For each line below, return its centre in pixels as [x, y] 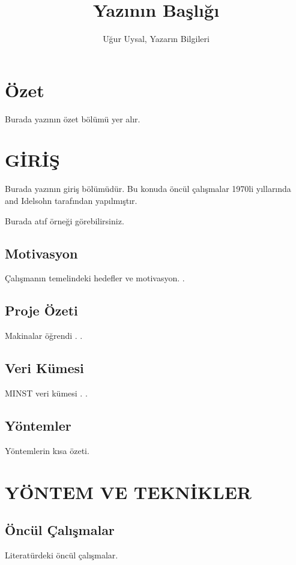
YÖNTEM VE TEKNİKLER [128, 492]
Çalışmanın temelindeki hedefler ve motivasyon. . [95, 278]
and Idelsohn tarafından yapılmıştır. [71, 200]
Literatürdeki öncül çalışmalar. [62, 555]
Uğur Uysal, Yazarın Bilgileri [156, 39]
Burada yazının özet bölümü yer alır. [73, 118]
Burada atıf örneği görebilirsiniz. [65, 220]
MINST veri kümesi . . [46, 393]
